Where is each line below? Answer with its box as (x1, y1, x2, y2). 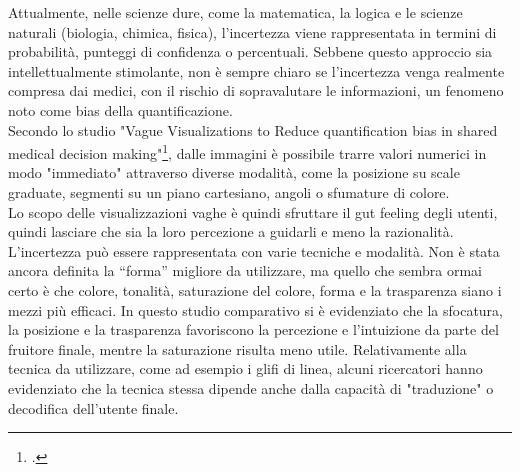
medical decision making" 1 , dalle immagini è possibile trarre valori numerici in (8, 140, 487, 163)
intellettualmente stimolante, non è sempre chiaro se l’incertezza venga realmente (8, 60, 505, 81)
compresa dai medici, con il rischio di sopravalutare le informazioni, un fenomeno (8, 80, 504, 101)
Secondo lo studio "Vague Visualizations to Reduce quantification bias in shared (8, 119, 498, 140)
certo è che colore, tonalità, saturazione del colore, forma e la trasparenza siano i (8, 279, 502, 300)
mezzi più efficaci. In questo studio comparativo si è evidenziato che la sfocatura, (8, 299, 503, 320)
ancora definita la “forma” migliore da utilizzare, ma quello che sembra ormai (8, 260, 482, 281)
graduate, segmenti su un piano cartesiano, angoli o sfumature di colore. (8, 182, 450, 202)
